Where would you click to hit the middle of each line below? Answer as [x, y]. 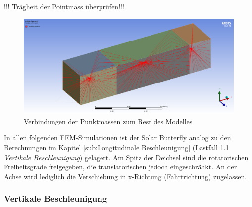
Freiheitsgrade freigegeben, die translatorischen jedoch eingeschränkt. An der [121, 167]
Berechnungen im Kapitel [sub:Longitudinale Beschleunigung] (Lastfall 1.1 [117, 147]
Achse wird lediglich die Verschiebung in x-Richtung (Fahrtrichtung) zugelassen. [126, 176]
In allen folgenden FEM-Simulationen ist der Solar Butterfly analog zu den [118, 138]
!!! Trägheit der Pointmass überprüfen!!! [64, 6]
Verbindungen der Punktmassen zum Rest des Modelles [108, 121]
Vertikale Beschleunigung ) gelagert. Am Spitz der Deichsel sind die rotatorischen [126, 157]
